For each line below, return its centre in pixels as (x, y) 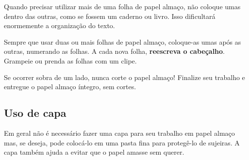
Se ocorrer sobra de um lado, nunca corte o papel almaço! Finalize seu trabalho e (124, 77)
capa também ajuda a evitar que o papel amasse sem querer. (94, 152)
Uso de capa (35, 113)
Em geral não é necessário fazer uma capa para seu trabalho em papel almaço (119, 133)
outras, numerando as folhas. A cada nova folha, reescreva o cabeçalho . (114, 51)
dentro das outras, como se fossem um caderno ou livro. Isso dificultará (110, 16)
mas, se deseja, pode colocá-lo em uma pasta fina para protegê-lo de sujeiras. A (122, 142)
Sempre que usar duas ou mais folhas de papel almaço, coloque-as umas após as (123, 41)
